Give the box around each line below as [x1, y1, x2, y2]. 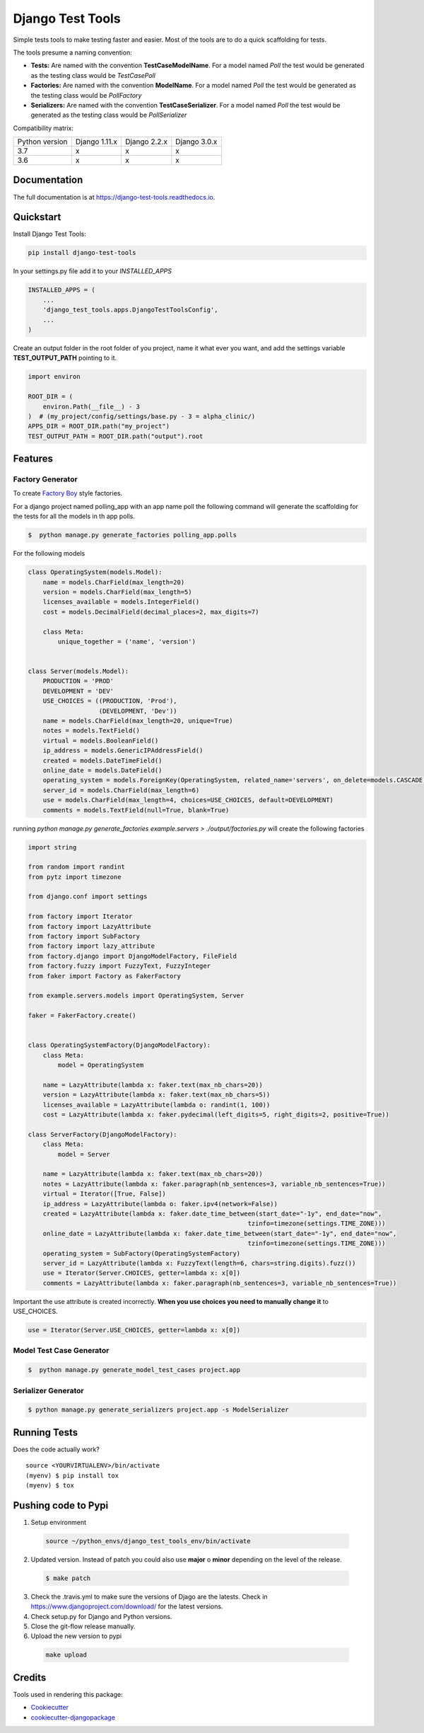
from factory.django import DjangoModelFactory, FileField [28, 952, 237, 960]
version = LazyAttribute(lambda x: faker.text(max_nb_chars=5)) [42, 1091, 271, 1099]
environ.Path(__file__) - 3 [42, 402, 141, 411]
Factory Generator [13, 474, 78, 484]
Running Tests [13, 1426, 78, 1439]
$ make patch [45, 1574, 91, 1582]
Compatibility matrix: [13, 124, 74, 132]
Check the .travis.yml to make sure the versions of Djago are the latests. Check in [30, 1592, 268, 1601]
